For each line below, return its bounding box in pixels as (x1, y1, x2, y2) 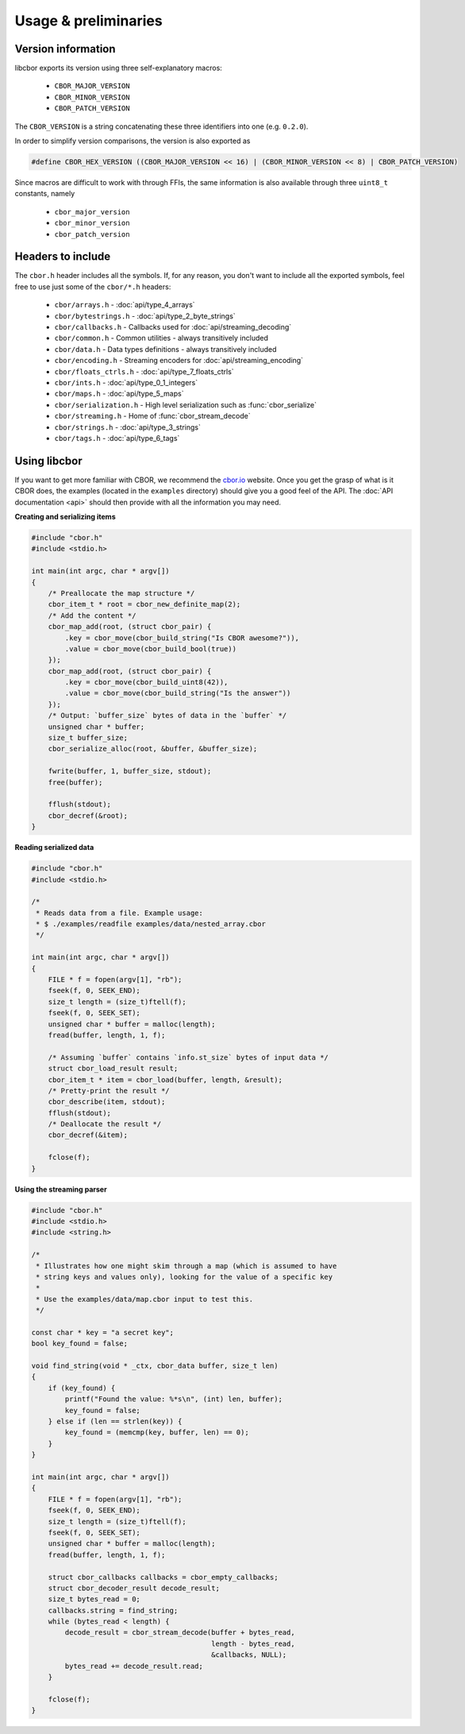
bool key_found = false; (31, 1339, 129, 1348)
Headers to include (14, 250, 111, 264)
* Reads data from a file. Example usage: (36, 908, 204, 917)
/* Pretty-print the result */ (48, 1086, 170, 1095)
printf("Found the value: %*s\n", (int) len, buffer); (64, 1395, 283, 1404)
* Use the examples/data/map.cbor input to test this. (36, 1295, 254, 1303)
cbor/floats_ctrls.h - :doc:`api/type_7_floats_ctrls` (54, 366, 234, 377)
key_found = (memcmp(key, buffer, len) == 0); (64, 1428, 249, 1437)
